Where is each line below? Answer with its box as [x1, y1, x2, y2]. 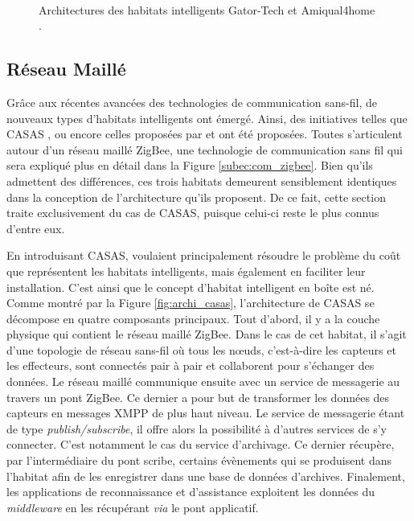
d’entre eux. [6, 219, 65, 236]
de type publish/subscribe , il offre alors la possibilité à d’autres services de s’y [6, 420, 387, 437]
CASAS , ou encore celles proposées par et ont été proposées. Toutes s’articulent [6, 125, 403, 142]
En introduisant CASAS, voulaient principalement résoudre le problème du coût [6, 247, 401, 264]
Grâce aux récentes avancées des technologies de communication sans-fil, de [6, 93, 377, 110]
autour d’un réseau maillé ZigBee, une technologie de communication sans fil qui [6, 141, 403, 158]
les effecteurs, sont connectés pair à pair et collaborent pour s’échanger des [6, 357, 375, 374]
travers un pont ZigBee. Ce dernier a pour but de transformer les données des [6, 388, 390, 405]
